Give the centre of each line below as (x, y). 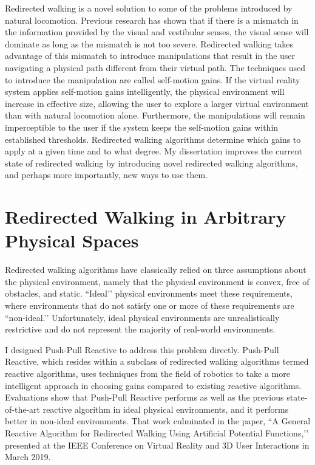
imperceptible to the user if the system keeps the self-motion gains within (142, 127)
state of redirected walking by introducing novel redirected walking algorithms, (151, 163)
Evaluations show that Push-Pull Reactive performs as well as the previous (144, 397)
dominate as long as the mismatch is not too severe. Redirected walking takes (149, 43)
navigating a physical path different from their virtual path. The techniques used (155, 67)
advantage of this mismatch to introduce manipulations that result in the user (150, 56)
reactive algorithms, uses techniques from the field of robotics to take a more (147, 373)
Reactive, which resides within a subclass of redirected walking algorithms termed (157, 361)
